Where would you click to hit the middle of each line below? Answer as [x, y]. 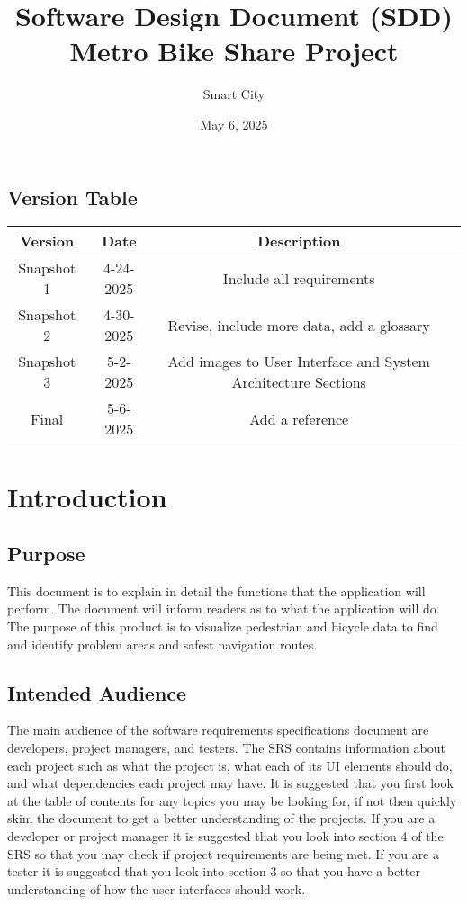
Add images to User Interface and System [299, 362]
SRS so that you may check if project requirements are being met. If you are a [224, 853]
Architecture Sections [299, 382]
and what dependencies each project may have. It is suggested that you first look [230, 783]
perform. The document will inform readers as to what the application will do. [224, 609]
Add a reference [299, 418]
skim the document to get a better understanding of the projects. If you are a [221, 818]
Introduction [87, 496]
